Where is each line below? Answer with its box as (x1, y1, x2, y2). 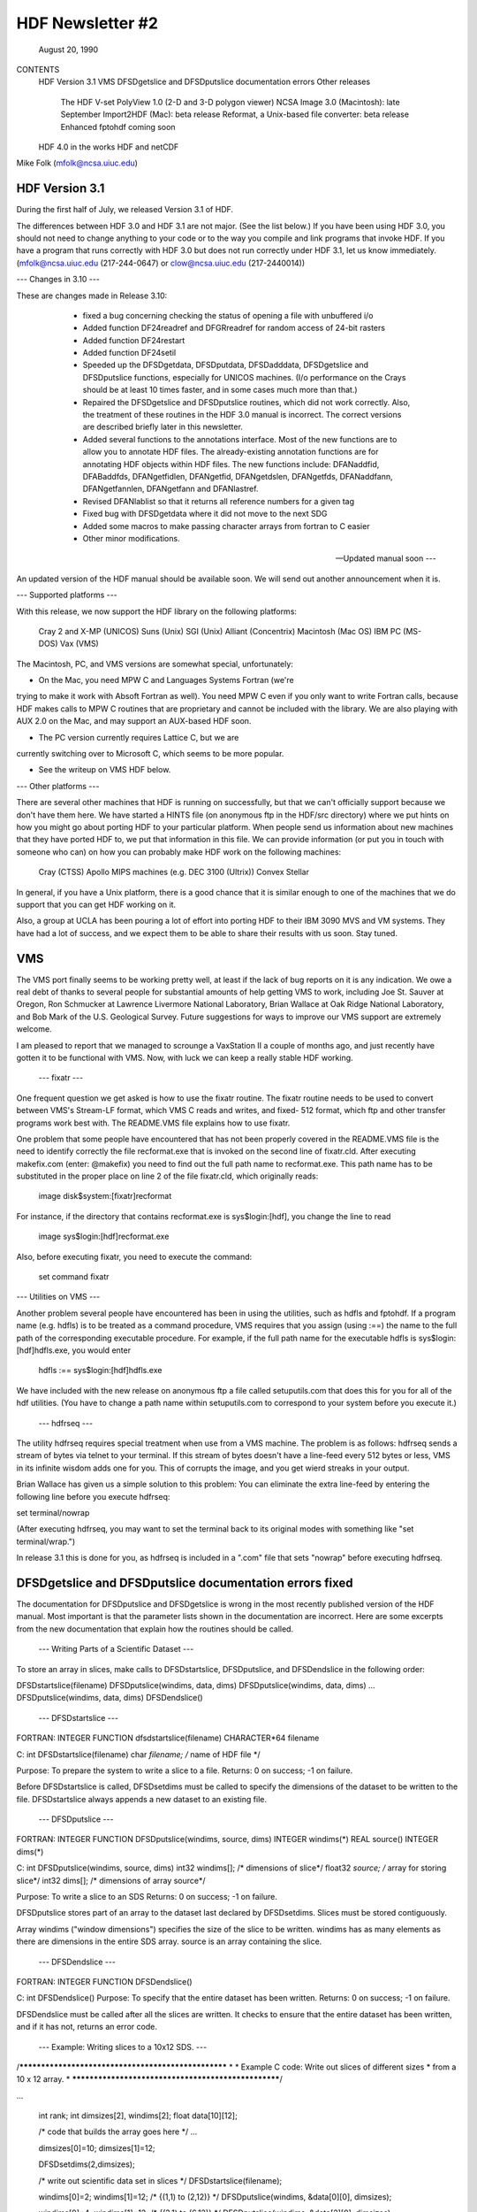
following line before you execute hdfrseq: (16, 1491, 170, 1502)
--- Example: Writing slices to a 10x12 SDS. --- (38, 2041, 208, 2052)
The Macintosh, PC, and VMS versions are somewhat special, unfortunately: (16, 658, 293, 669)
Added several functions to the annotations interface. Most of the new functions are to (82, 434, 397, 444)
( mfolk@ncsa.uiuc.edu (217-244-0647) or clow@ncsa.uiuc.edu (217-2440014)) (16, 257, 306, 268)
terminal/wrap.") (16, 1536, 75, 1547)
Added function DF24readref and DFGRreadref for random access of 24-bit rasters (82, 323, 386, 334)
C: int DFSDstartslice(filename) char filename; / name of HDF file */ (16, 1748, 261, 1760)
